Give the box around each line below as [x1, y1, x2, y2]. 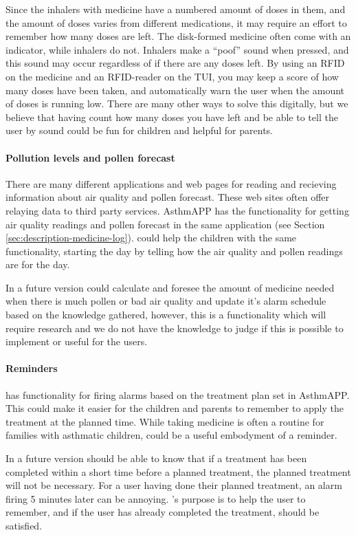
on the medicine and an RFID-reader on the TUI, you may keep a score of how [5, 69, 339, 83]
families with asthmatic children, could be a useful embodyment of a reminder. [5, 428, 337, 442]
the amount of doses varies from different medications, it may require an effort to [5, 15, 347, 30]
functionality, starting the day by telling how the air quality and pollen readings [5, 243, 343, 258]
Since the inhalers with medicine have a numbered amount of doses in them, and [5, 2, 346, 16]
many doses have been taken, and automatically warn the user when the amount [5, 83, 345, 97]
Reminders [5, 361, 58, 375]
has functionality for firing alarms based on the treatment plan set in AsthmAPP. [5, 387, 350, 402]
